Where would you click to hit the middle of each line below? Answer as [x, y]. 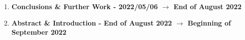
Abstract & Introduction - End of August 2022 [92, 22]
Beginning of [209, 22]
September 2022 [39, 32]
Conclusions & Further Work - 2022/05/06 [85, 6]
